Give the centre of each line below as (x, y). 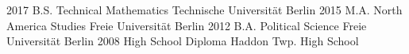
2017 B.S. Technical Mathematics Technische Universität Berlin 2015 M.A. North (204, 10)
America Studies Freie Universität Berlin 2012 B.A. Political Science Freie (187, 25)
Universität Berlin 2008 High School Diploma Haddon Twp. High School (183, 41)
